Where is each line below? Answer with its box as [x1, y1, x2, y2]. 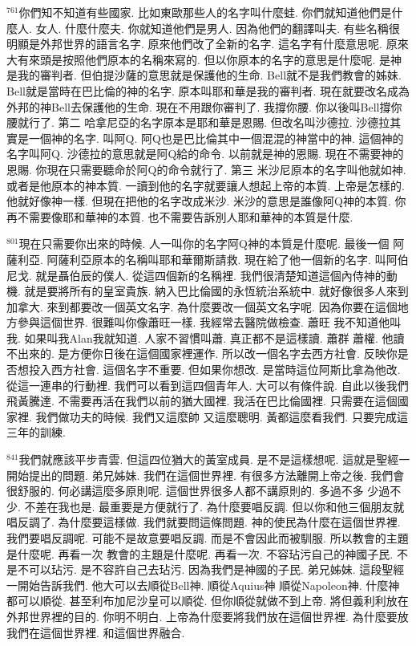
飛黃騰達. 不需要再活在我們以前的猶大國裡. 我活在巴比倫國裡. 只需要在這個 [6, 392, 398, 409]
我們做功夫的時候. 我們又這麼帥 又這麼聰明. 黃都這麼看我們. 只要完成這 [35, 408, 408, 425]
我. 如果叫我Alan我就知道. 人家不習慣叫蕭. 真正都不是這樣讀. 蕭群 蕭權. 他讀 [6, 329, 405, 346]
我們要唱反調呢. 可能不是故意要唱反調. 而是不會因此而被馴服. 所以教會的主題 [6, 530, 409, 546]
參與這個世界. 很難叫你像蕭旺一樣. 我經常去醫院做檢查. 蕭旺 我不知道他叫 [17, 314, 402, 331]
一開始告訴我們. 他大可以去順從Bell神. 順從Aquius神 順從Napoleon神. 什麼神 [6, 576, 400, 593]
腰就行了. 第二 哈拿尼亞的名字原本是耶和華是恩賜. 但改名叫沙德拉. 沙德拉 [6, 114, 390, 131]
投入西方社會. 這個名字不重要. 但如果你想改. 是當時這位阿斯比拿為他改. [28, 361, 401, 378]
